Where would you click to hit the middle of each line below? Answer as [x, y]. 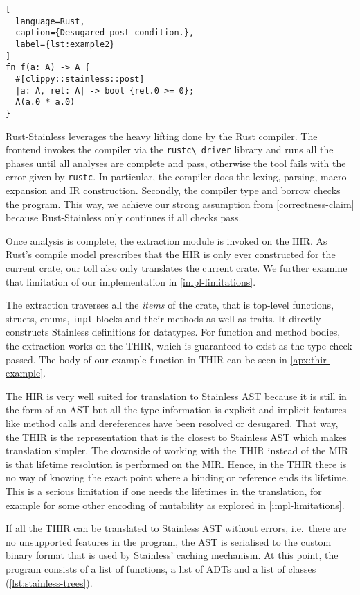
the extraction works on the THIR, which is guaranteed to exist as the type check [179, 346]
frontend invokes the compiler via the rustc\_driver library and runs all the [170, 149]
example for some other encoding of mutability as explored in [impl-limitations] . [175, 505]
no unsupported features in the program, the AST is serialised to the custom [169, 541]
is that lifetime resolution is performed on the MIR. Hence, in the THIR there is [176, 464]
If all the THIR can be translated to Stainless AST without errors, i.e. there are [176, 528]
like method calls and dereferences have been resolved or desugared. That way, [172, 423]
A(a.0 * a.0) [45, 102]
